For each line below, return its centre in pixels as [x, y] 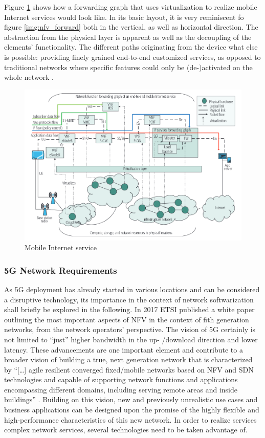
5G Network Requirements [61, 270]
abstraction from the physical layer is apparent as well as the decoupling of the [128, 37]
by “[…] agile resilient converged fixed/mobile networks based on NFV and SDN [129, 369]
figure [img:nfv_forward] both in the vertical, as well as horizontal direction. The [131, 27]
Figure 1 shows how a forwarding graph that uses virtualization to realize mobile [131, 7]
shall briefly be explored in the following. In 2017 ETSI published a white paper [129, 309]
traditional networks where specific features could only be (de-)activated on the [128, 67]
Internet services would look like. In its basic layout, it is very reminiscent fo [124, 17]
